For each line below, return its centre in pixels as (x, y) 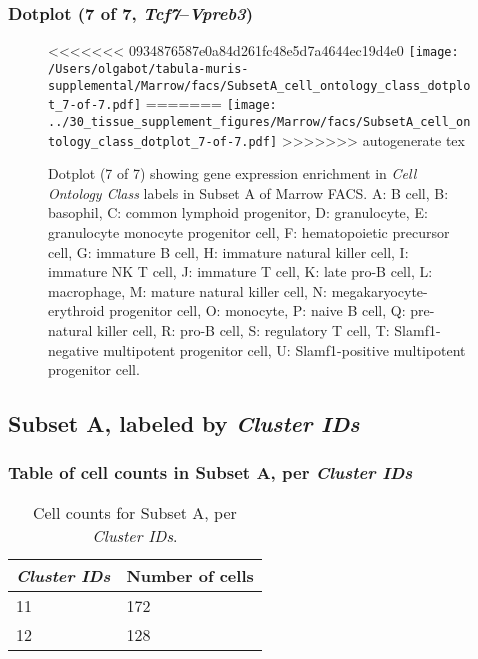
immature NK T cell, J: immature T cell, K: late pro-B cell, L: (240, 271)
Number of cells (190, 575)
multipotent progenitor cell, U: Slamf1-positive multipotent (284, 349)
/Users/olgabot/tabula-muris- (148, 68)
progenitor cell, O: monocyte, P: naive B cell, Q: (257, 310)
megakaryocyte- (379, 290)
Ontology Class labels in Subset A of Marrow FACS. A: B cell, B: (248, 192)
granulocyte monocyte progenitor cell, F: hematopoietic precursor (249, 231)
